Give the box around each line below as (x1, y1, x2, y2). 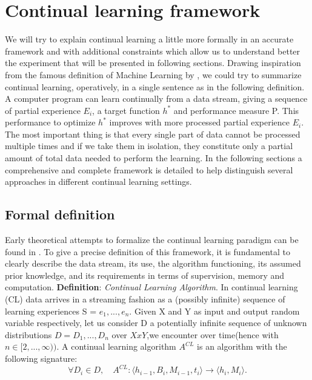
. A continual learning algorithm (56, 340, 176, 353)
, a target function (92, 104, 160, 116)
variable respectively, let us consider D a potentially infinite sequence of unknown (5, 316, 307, 329)
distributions (5, 328, 52, 341)
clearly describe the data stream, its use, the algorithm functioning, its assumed (5, 257, 301, 270)
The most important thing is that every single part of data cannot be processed (5, 127, 300, 140)
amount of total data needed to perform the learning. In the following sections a (5, 152, 302, 164)
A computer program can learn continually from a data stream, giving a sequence (5, 92, 308, 105)
